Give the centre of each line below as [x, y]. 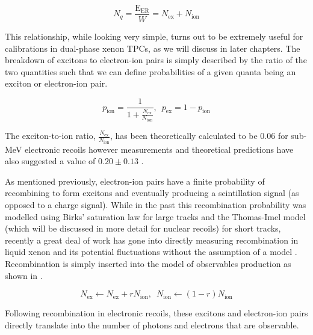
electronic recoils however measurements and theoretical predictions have [159, 149]
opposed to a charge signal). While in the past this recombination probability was [156, 204]
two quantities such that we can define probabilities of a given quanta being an [150, 71]
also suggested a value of [50, 161]
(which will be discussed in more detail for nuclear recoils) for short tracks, [143, 228]
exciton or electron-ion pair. [56, 83]
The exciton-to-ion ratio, [50, 136]
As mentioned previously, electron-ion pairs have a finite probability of [135, 181]
